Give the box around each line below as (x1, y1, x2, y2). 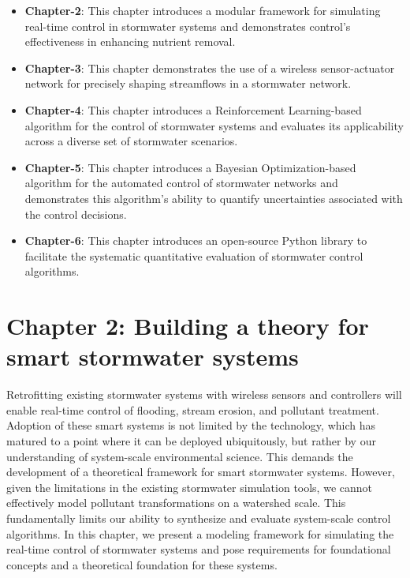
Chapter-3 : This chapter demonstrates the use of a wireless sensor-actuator (24, 59, 395, 76)
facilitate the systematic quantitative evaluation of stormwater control (24, 247, 363, 264)
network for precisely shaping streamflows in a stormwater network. (24, 75, 352, 92)
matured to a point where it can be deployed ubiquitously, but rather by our (6, 433, 376, 449)
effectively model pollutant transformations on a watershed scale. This (6, 494, 346, 511)
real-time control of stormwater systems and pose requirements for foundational (6, 541, 391, 557)
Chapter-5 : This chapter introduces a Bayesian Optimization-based (24, 159, 356, 175)
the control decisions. (24, 205, 127, 222)
